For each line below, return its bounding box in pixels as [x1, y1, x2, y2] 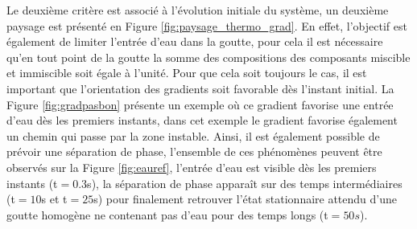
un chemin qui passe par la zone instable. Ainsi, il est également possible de [6, 127, 380, 144]
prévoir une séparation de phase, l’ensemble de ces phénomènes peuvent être [6, 143, 382, 160]
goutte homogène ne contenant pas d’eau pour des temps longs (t [6, 206, 328, 223]
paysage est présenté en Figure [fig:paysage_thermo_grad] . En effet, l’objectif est [6, 17, 407, 34]
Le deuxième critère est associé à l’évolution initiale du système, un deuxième [6, 2, 389, 18]
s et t [41, 190, 68, 207]
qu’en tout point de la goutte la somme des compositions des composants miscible [6, 48, 411, 65]
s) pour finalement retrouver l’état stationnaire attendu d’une [93, 190, 398, 207]
